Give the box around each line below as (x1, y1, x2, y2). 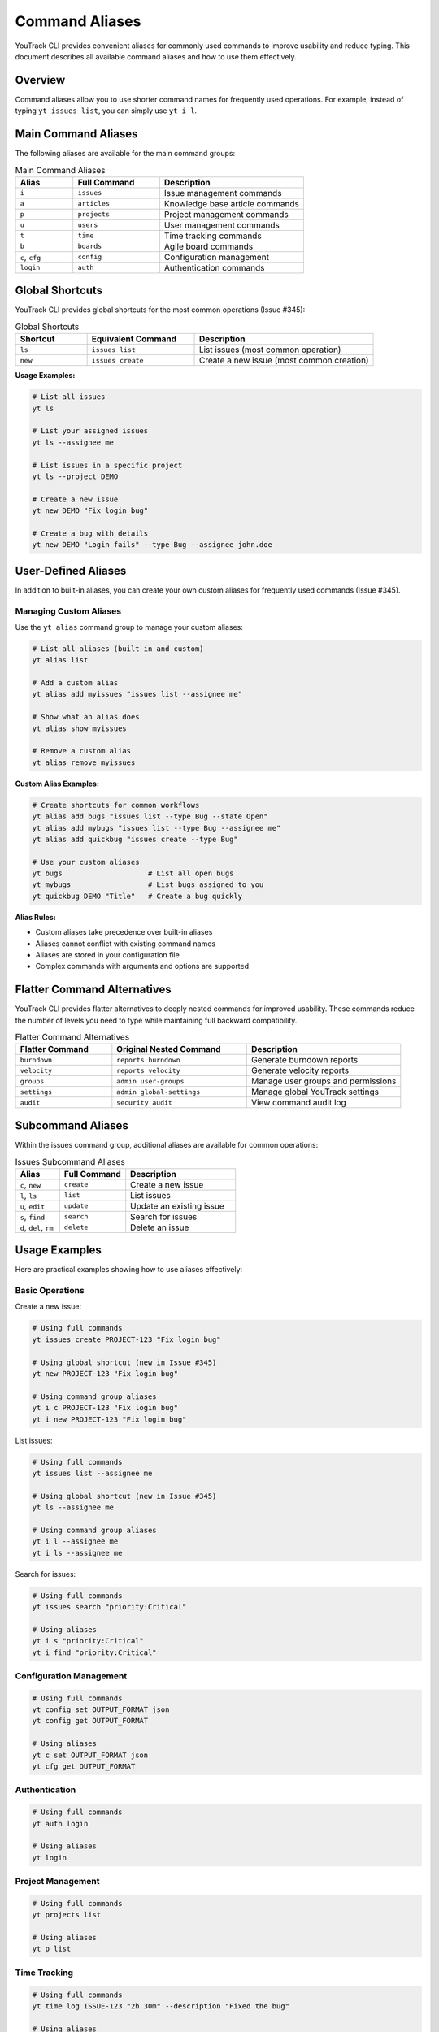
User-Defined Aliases (15, 563, 127, 577)
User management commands (163, 219, 280, 231)
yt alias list (32, 655, 89, 665)
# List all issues (32, 393, 106, 402)
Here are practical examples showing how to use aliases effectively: (15, 1265, 243, 1274)
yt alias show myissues (32, 723, 128, 733)
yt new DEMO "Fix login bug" (32, 506, 149, 515)
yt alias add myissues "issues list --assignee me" (32, 689, 243, 699)
